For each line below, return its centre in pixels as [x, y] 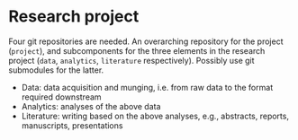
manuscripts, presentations [72, 125]
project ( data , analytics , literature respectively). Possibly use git [131, 60]
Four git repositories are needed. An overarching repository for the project [146, 41]
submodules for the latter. [56, 70]
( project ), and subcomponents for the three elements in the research [137, 50]
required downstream [61, 97]
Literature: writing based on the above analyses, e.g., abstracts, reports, [155, 116]
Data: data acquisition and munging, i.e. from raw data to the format [147, 87]
